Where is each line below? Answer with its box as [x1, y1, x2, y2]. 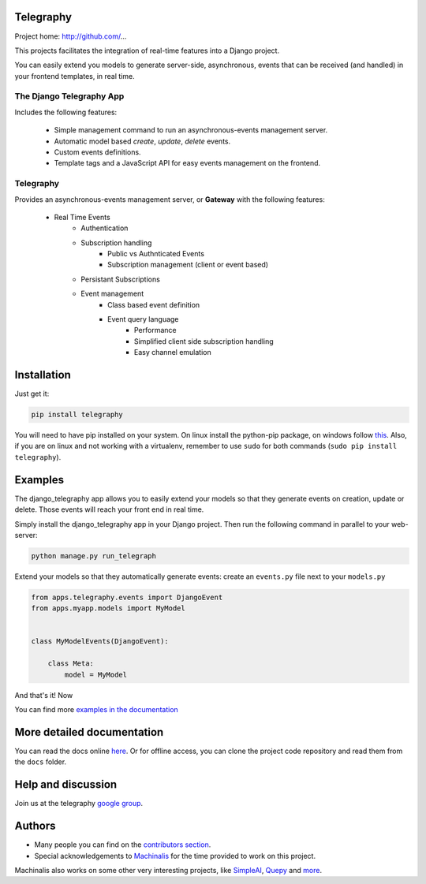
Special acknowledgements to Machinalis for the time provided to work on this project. [34, 851, 316, 860]
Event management [80, 289, 144, 299]
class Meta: [47, 659, 95, 668]
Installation [14, 368, 71, 382]
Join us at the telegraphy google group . [14, 799, 144, 808]
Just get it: [14, 389, 50, 398]
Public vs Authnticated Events [107, 249, 205, 259]
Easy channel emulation [134, 348, 212, 357]
